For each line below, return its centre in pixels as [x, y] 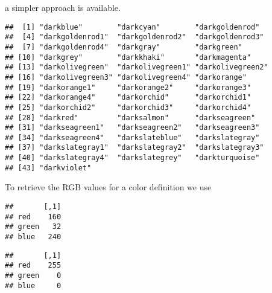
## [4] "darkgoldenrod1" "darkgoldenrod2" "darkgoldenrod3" [134, 37]
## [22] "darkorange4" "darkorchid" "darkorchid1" [128, 98]
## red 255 [33, 266]
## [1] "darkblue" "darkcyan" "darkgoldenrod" [132, 27]
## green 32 [33, 227]
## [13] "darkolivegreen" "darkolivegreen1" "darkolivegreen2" [137, 67]
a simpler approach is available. [63, 7]
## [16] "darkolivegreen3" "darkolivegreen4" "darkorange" [126, 77]
